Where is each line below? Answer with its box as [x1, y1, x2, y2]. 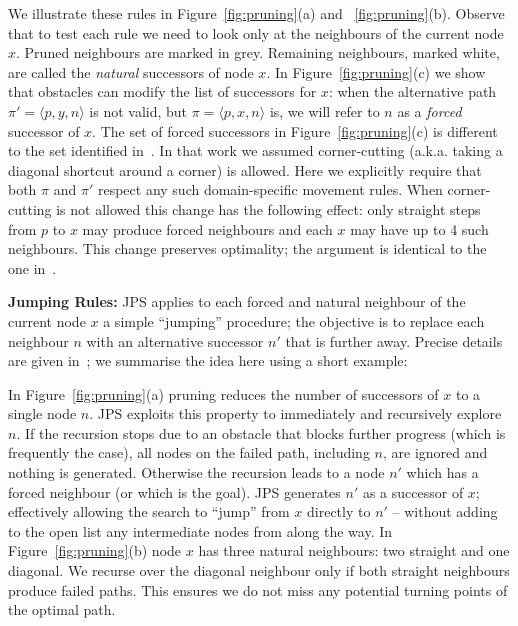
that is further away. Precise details [285, 330, 503, 351]
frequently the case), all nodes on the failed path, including [8, 442, 370, 463]
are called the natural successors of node [8, 61, 254, 82]
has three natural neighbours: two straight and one [198, 540, 510, 561]
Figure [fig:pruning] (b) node [8, 540, 182, 561]
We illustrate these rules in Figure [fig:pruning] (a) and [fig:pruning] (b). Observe [8, 3, 505, 23]
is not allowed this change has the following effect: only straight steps [56, 198, 481, 219]
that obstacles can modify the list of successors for [8, 81, 317, 102]
